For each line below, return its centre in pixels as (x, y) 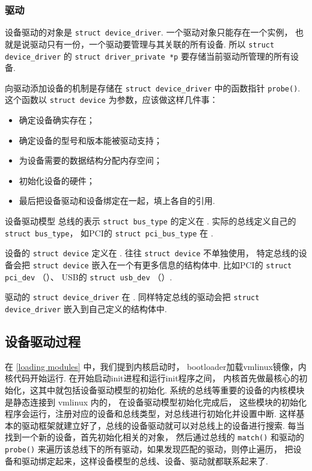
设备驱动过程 (43, 341)
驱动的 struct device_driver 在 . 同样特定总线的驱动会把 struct (132, 297)
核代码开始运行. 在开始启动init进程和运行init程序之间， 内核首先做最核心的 (152, 378)
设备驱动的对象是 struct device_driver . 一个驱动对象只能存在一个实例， (149, 32)
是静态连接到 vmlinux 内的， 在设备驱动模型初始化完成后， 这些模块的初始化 (156, 402)
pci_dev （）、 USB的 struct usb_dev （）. (89, 276)
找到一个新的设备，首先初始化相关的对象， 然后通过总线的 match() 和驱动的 (155, 437)
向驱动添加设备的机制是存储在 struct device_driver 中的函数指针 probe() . (153, 88)
